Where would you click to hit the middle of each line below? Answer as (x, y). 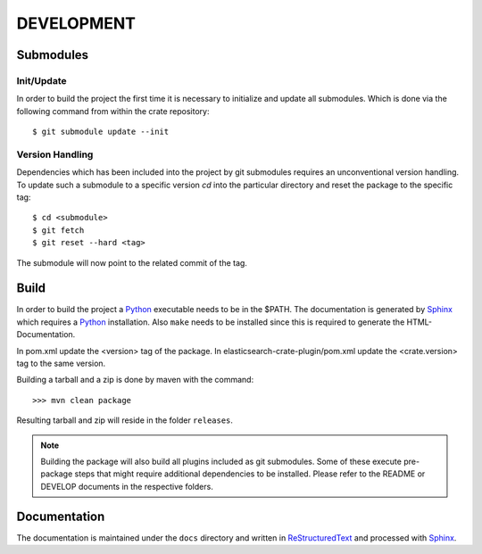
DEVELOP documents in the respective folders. (127, 486)
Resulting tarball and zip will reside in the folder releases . (125, 420)
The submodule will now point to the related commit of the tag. (132, 262)
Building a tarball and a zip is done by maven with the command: (135, 380)
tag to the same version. (61, 364)
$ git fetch (58, 230)
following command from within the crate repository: (113, 111)
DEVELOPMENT (76, 23)
